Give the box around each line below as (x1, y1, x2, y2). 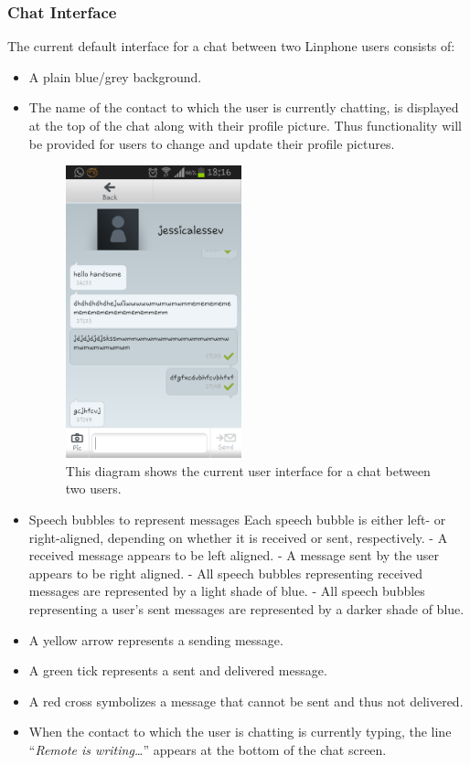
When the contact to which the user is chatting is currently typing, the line (28, 722, 452, 741)
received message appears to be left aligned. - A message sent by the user (28, 546, 439, 565)
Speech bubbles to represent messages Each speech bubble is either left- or (28, 509, 446, 528)
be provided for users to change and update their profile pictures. (28, 133, 395, 153)
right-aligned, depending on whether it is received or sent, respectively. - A (28, 527, 448, 547)
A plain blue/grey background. (28, 67, 202, 86)
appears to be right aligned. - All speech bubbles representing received (28, 563, 423, 582)
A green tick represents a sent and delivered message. (28, 661, 327, 680)
